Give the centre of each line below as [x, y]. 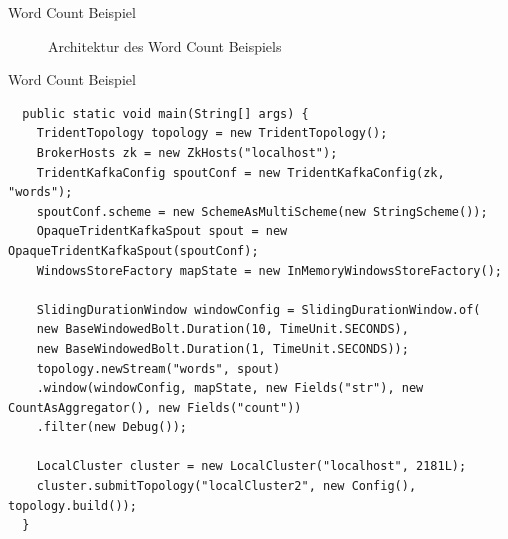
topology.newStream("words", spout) [158, 368]
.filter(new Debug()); [111, 427]
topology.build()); [72, 505]
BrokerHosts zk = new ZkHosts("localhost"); [187, 152]
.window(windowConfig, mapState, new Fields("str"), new [230, 388]
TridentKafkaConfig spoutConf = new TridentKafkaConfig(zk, [240, 172]
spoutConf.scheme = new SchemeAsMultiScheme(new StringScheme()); [262, 211]
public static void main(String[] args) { [165, 113]
